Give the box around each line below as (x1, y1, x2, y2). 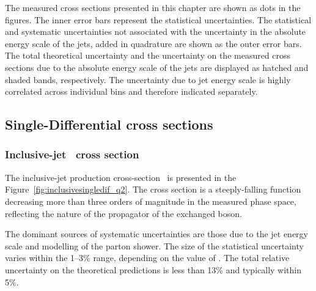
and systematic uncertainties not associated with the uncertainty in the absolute (5, 25, 306, 38)
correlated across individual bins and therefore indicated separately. (5, 85, 258, 98)
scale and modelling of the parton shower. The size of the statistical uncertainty (5, 239, 304, 252)
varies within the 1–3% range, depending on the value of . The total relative (5, 251, 290, 264)
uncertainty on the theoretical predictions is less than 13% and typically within (5, 263, 302, 276)
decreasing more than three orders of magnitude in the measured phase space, (5, 194, 296, 207)
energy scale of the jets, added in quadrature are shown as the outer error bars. (5, 37, 302, 50)
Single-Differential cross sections (5, 115, 213, 134)
